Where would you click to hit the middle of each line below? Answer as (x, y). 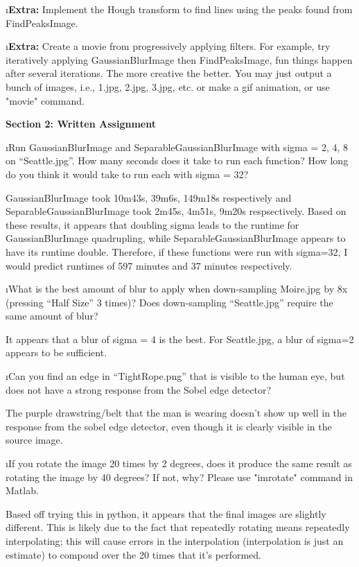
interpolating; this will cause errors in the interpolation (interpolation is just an (175, 541)
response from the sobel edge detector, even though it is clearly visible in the (169, 426)
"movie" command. (45, 100)
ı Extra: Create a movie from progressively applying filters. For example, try (168, 46)
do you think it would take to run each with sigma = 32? (127, 174)
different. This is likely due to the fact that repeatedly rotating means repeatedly (178, 527)
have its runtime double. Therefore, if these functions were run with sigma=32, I (177, 251)
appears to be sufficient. (56, 352)
